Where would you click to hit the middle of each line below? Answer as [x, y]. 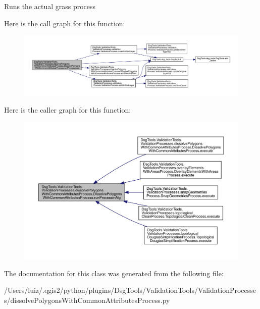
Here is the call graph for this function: [65, 23]
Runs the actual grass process [50, 6]
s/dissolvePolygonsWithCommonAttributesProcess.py [87, 300]
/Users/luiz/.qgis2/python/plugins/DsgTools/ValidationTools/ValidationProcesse [130, 290]
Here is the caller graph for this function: [68, 110]
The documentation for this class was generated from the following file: [114, 273]
